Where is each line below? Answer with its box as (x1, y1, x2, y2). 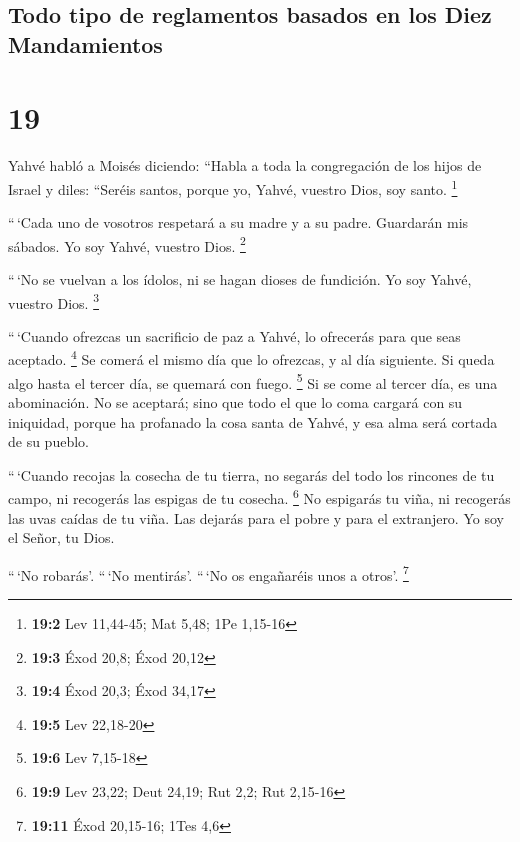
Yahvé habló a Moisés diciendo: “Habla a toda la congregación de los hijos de (8, 155, 482, 176)
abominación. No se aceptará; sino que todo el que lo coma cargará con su (8, 391, 463, 412)
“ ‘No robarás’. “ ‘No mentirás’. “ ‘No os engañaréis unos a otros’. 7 (8, 561, 409, 585)
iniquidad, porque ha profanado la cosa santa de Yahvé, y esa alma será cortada (8, 411, 498, 432)
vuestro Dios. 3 (8, 289, 100, 313)
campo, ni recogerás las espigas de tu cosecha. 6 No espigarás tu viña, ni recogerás (8, 485, 511, 508)
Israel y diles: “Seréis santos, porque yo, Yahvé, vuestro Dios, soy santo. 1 (8, 175, 458, 199)
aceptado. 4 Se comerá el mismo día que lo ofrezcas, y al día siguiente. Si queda (8, 346, 495, 370)
